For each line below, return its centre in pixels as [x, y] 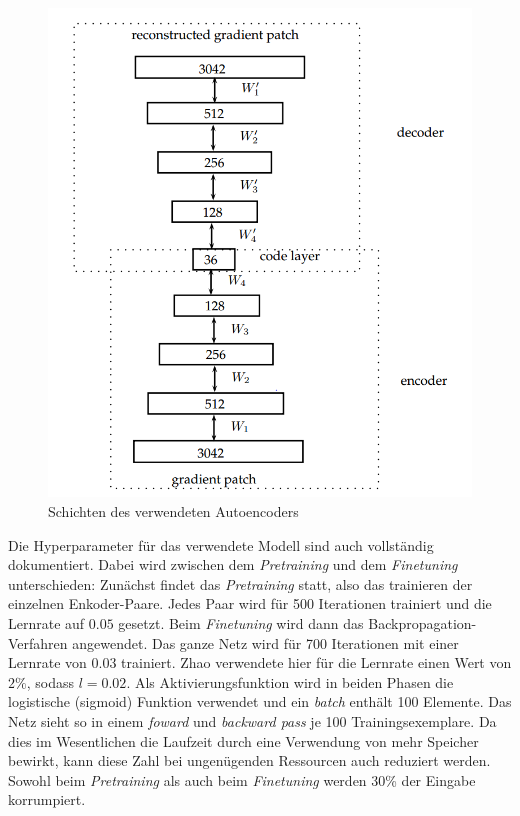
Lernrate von [47, 662]
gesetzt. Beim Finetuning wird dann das [241, 623]
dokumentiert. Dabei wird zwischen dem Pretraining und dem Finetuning [233, 564]
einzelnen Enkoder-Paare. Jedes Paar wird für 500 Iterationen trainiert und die [250, 603]
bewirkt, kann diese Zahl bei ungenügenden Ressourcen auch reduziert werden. [249, 760]
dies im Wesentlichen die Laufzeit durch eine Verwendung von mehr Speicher [243, 740]
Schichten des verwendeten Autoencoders [173, 511]
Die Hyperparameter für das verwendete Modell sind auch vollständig [221, 544]
